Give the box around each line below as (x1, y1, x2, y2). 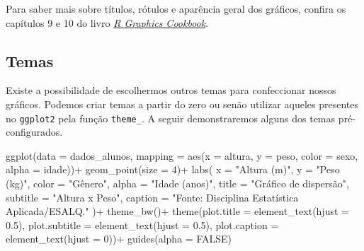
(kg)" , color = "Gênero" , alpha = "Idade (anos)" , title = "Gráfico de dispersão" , (6, 176, 349, 191)
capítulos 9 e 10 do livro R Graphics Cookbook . (6, 15, 209, 30)
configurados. (6, 124, 63, 139)
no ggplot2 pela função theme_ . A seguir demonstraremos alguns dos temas (6, 110, 336, 125)
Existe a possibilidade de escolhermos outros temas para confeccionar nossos (6, 83, 336, 98)
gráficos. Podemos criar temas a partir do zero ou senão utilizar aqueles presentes (6, 96, 358, 111)
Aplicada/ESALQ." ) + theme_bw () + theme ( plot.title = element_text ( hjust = (6, 204, 349, 218)
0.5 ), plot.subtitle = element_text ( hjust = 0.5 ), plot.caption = (6, 217, 279, 232)
